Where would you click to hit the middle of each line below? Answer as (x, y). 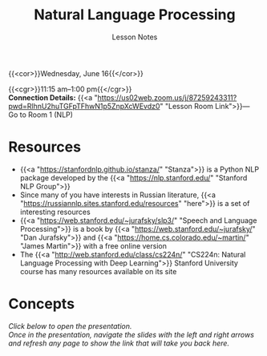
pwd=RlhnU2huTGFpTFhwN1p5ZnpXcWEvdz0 (84, 106)
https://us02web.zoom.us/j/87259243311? (167, 97)
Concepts (41, 304)
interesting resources (55, 212)
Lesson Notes (135, 37)
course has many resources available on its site (98, 271)
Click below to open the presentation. (70, 326)
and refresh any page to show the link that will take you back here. (119, 343)
